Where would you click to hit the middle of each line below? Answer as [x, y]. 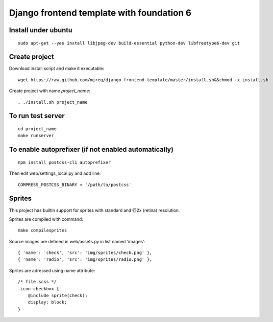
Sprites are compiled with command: [46, 219]
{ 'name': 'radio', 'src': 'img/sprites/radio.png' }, [85, 260]
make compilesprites [42, 230]
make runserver [36, 136]
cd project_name [37, 129]
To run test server [37, 116]
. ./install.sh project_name [53, 102]
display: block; [47, 302]
